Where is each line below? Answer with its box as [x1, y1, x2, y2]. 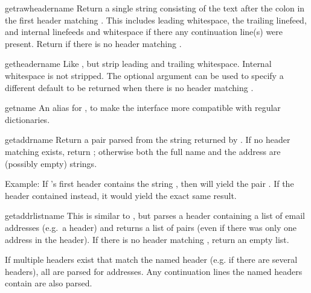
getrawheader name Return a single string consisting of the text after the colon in [5, 2, 305, 14]
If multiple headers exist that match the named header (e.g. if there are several [5, 253, 298, 266]
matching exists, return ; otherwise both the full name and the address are [5, 145, 281, 157]
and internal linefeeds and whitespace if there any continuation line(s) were [5, 25, 283, 38]
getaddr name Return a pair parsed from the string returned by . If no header [5, 133, 290, 146]
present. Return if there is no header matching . [5, 37, 182, 49]
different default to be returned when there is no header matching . [5, 81, 254, 93]
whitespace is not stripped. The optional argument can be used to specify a [5, 69, 284, 81]
